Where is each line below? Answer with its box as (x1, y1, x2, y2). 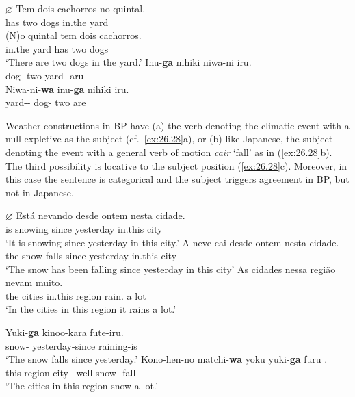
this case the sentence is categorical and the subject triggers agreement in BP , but (5, 172, 350, 186)
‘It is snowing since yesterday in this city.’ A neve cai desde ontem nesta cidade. (5, 235, 339, 249)
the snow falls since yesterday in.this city (5, 248, 177, 263)
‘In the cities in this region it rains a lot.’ (5, 302, 176, 316)
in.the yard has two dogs (5, 41, 109, 55)
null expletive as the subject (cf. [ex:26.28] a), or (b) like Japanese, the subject (5, 131, 333, 146)
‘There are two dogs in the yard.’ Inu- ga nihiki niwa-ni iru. (5, 55, 252, 69)
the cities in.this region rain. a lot (5, 288, 146, 303)
